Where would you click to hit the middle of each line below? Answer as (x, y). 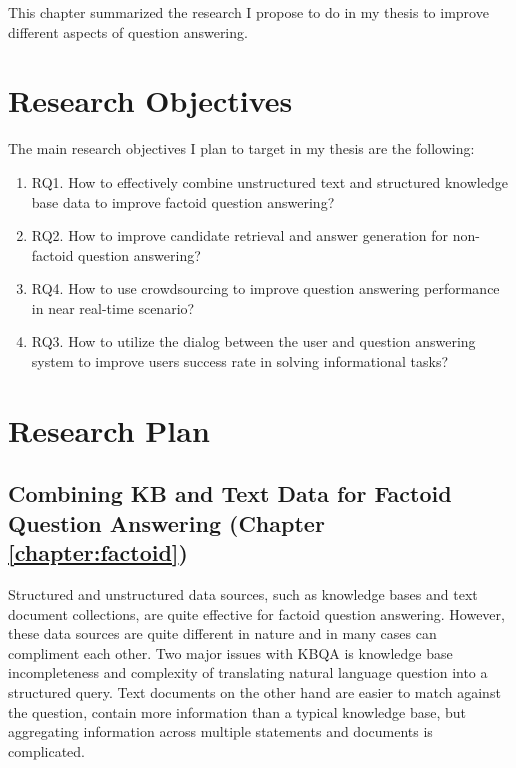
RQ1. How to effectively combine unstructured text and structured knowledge (269, 181)
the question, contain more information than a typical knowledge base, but (237, 711)
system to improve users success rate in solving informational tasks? (240, 361)
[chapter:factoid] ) (98, 552)
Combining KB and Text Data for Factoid (230, 493)
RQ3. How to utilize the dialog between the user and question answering (253, 341)
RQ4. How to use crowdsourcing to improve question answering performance (265, 288)
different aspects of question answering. (128, 31)
